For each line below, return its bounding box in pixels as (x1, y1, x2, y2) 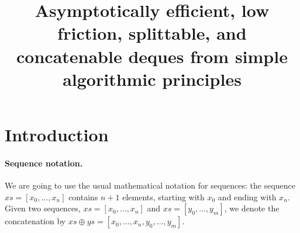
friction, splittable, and (57, 21, 247, 45)
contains (68, 190, 98, 203)
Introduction (5, 122, 109, 146)
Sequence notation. (5, 157, 83, 169)
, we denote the (224, 202, 280, 214)
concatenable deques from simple (16, 44, 288, 68)
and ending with (218, 190, 277, 203)
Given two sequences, (5, 202, 81, 214)
